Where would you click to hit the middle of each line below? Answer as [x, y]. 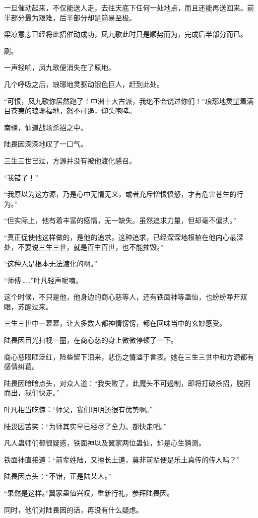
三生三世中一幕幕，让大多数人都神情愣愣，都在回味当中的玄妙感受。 [115, 323]
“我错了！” [21, 177]
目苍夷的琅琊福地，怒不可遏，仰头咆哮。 [70, 111]
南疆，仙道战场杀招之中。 [46, 127]
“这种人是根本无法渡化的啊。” [51, 263]
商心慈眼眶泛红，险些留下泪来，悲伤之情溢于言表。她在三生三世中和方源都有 [129, 356]
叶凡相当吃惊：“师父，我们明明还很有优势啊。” [79, 409]
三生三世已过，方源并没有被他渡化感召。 [70, 160]
